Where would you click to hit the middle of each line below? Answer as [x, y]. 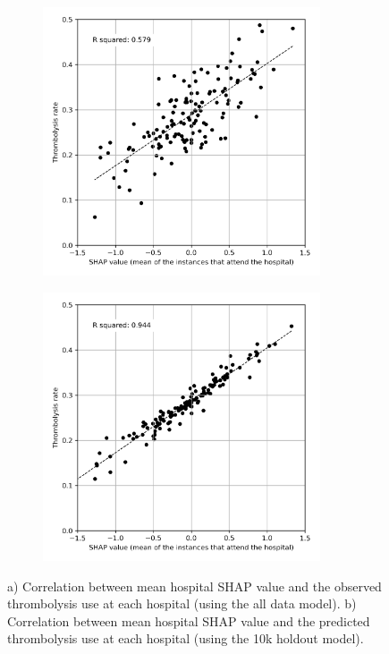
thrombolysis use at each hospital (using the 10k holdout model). [186, 638]
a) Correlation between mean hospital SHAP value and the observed [194, 586]
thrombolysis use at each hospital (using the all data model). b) [182, 603]
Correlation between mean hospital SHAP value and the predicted [189, 620]
